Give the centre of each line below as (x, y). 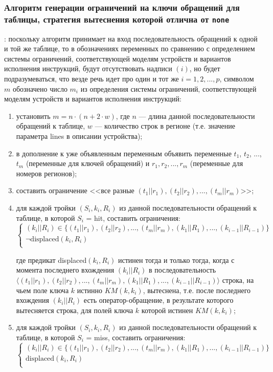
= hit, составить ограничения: (133, 218)
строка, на (238, 280)
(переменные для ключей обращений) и (88, 163)
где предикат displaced (51, 260)
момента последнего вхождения (65, 270)
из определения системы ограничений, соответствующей (168, 88)
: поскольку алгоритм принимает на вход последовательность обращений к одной (131, 38)
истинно (90, 290)
